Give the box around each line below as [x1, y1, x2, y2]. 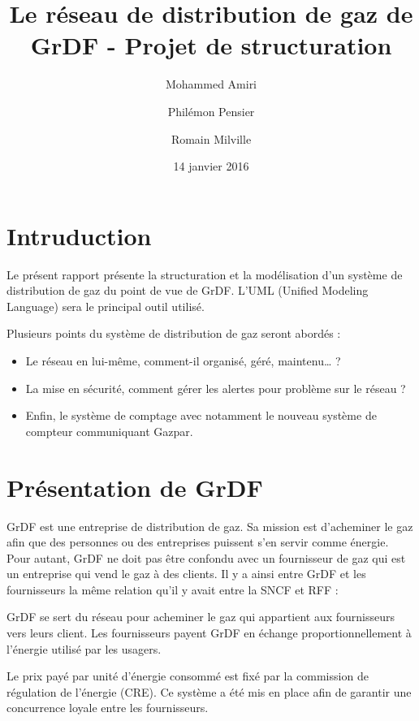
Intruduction [6, 218, 152, 252]
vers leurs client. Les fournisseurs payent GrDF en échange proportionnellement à [6, 624, 412, 641]
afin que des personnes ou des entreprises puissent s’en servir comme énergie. [6, 533, 389, 550]
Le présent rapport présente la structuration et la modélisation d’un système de [6, 266, 403, 283]
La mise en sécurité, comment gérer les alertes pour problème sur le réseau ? [25, 379, 406, 396]
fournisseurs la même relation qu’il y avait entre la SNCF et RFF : [6, 581, 339, 598]
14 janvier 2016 [173, 158, 249, 175]
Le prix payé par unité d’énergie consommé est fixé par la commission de [6, 667, 369, 684]
